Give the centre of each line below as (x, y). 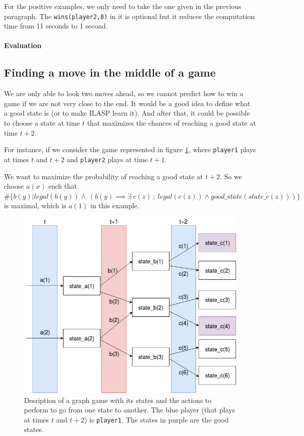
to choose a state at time (42, 123)
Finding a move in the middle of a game (110, 72)
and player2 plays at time (107, 159)
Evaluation (23, 45)
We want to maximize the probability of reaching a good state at (103, 176)
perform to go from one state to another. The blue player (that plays (129, 410)
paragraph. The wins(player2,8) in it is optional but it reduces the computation (129, 16)
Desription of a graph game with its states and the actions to (118, 400)
